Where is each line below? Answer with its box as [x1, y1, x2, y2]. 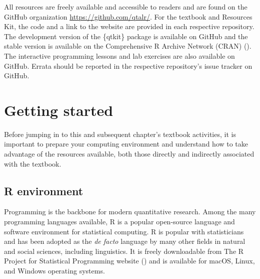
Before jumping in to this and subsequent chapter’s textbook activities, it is [4, 128, 236, 139]
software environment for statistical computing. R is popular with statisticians [4, 226, 244, 236]
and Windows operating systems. [4, 265, 105, 276]
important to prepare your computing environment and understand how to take [4, 138, 248, 149]
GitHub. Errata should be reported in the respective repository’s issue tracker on [4, 60, 252, 71]
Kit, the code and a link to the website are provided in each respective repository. [4, 21, 254, 32]
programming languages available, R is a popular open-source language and [4, 216, 235, 227]
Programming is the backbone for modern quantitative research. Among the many [4, 206, 256, 217]
